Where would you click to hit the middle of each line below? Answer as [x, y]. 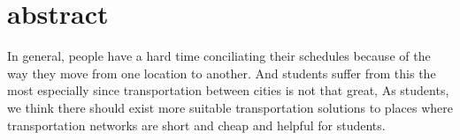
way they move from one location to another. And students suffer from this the [222, 73]
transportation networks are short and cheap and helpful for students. [196, 125]
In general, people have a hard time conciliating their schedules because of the [219, 56]
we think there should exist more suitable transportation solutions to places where [230, 107]
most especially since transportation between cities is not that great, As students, [228, 90]
